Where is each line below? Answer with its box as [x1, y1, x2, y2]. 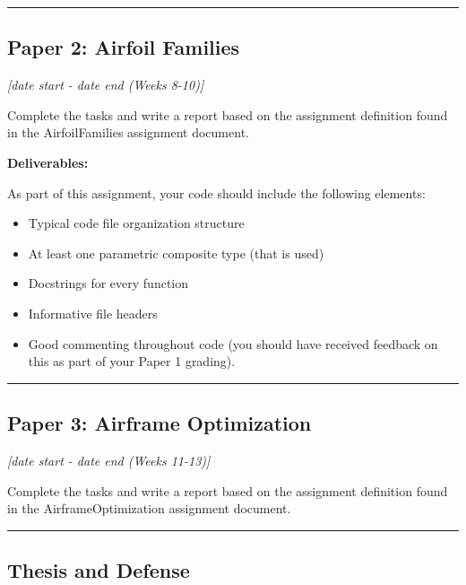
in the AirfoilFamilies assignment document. [7, 123, 249, 142]
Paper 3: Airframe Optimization [7, 409, 312, 437]
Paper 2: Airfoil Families [7, 33, 240, 61]
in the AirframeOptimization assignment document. [7, 499, 291, 518]
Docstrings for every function [28, 274, 189, 292]
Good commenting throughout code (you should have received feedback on [28, 334, 438, 353]
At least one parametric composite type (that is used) [28, 243, 324, 262]
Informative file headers [28, 303, 158, 322]
